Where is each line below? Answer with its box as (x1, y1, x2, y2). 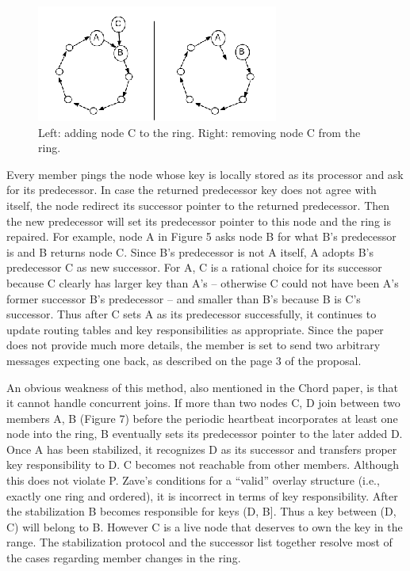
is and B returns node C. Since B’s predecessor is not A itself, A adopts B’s (6, 243, 374, 260)
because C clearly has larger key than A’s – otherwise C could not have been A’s (6, 274, 399, 291)
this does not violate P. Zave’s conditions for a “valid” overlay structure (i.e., (6, 472, 380, 489)
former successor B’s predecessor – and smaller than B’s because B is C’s (6, 290, 361, 306)
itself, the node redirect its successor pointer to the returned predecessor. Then (6, 196, 390, 213)
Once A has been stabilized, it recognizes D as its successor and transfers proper (6, 440, 397, 457)
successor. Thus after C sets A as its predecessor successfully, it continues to (6, 306, 377, 322)
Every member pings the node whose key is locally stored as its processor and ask (6, 166, 404, 182)
